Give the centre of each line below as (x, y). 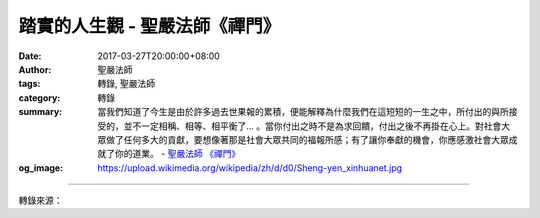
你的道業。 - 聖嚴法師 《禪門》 (177, 154)
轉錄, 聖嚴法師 (126, 84)
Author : (35, 69)
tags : (29, 84)
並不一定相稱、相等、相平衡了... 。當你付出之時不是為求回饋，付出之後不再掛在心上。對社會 (312, 126)
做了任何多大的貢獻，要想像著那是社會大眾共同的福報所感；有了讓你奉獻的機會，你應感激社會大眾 (307, 139)
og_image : (41, 167)
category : (39, 97)
